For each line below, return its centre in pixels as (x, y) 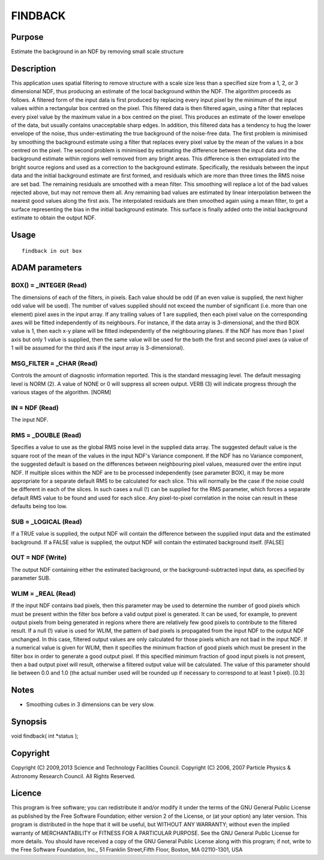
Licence (26, 793)
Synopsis (29, 722)
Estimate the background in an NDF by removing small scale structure (97, 52)
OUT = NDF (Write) (39, 558)
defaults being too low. (39, 506)
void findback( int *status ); (45, 736)
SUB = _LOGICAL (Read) (46, 522)
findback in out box (52, 251)
